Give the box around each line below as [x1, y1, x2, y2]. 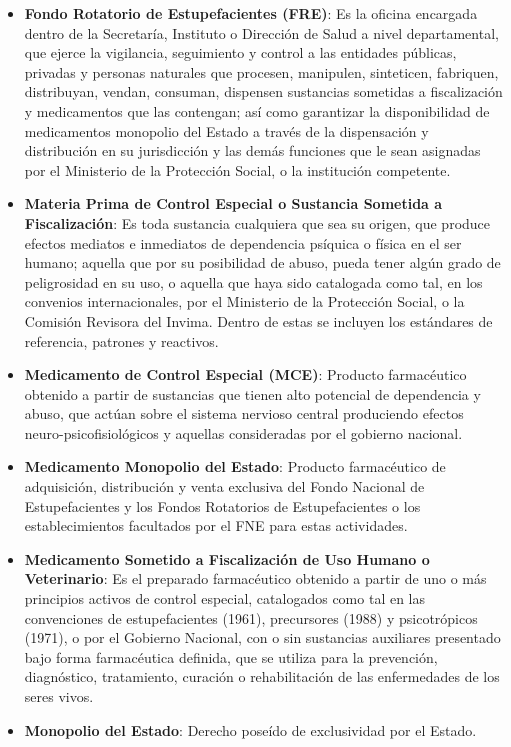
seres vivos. [24, 686, 94, 706]
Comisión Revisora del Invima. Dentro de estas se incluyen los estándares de [24, 310, 493, 331]
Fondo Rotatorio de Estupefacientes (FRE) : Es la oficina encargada [24, 3, 478, 23]
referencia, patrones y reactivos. [24, 330, 219, 351]
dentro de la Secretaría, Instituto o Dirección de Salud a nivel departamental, [24, 22, 499, 43]
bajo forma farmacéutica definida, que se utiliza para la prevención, [24, 646, 438, 667]
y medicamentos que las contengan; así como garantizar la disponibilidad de [24, 100, 490, 121]
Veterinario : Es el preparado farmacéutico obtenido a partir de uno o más [24, 568, 487, 589]
